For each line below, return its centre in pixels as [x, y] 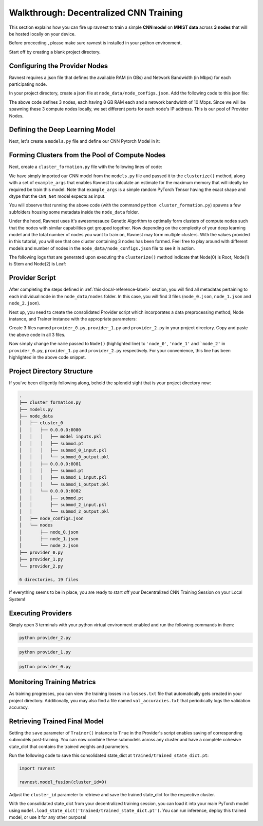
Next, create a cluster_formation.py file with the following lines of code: [86, 167]
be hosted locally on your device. [42, 34]
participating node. [28, 84]
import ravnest [37, 769]
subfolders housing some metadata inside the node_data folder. [74, 212]
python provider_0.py [45, 666]
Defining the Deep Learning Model [62, 130]
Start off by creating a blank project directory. [55, 52]
